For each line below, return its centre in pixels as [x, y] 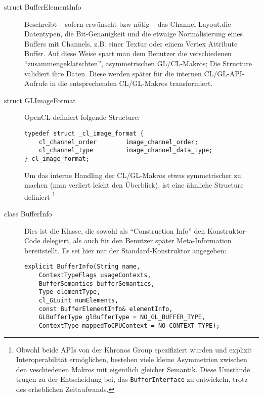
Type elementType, [70, 292]
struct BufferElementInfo [43, 7]
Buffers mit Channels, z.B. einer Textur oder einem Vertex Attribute [131, 43]
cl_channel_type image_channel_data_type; [126, 150]
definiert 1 [40, 196]
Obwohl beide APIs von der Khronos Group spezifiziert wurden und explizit [134, 349]
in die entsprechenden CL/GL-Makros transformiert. [131, 83]
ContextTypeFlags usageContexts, [95, 275]
